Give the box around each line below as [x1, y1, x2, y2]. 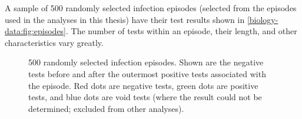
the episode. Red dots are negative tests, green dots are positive [28, 79, 258, 91]
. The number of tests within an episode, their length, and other [66, 25, 297, 37]
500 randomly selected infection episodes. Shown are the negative [28, 56, 264, 68]
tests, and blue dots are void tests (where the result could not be [28, 91, 262, 103]
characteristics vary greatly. [5, 36, 104, 48]
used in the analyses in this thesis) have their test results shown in [5, 13, 245, 25]
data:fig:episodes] [5, 25, 67, 37]
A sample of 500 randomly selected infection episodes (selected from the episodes [5, 2, 297, 14]
